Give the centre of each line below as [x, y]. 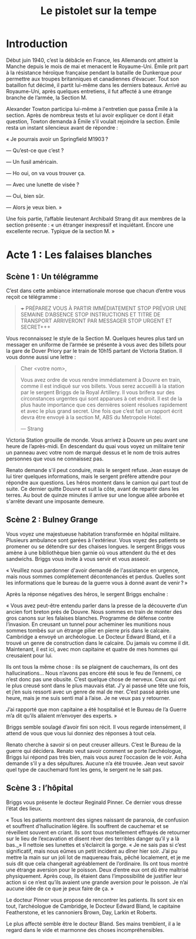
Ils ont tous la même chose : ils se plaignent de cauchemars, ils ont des [92, 667]
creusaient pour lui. [29, 655]
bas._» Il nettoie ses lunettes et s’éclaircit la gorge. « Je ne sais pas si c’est [96, 844]
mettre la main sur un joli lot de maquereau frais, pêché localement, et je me [98, 857]
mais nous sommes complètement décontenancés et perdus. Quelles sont [96, 576]
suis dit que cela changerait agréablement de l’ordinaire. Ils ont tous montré [97, 863]
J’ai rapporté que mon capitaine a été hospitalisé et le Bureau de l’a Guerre [96, 709]
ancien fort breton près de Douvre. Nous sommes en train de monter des [94, 611]
